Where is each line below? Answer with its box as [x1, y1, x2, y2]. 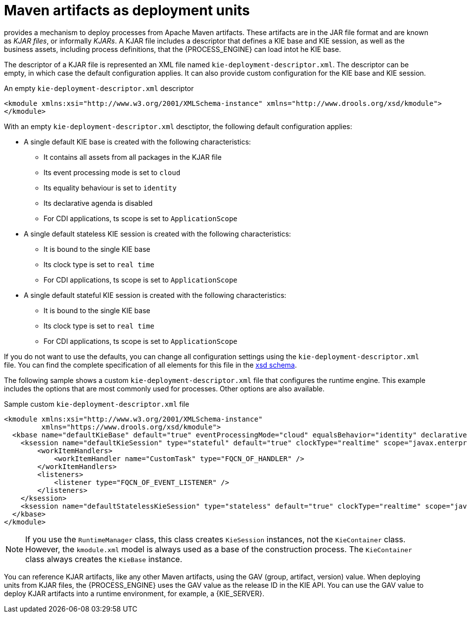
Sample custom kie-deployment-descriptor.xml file [4, 399, 189, 408]
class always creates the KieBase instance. [25, 554, 183, 564]
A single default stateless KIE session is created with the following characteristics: [24, 229, 291, 238]
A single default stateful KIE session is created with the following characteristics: [24, 290, 286, 299]
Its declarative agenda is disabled [44, 198, 153, 207]
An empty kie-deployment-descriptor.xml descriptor [4, 84, 194, 93]
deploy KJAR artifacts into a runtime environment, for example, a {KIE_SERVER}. [4, 589, 265, 598]
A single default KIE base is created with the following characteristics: [24, 137, 251, 146]
